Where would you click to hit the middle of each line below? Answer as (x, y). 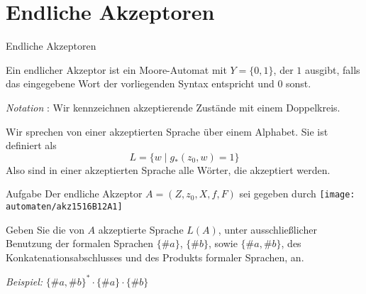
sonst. (299, 83)
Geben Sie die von (45, 229)
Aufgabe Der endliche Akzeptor (74, 194)
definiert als (31, 145)
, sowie (223, 243)
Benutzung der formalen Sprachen (79, 243)
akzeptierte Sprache (141, 229)
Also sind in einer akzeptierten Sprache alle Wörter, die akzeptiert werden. (168, 169)
